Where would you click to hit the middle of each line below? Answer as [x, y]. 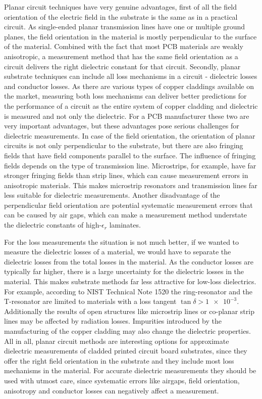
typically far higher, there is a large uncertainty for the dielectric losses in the [124, 271]
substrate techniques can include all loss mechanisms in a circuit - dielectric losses [131, 76]
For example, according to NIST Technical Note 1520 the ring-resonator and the [128, 291]
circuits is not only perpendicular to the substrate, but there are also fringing [124, 145]
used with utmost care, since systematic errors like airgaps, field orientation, [122, 380]
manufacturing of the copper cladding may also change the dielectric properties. [127, 331]
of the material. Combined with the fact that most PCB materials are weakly [124, 46]
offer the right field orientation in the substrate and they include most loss [119, 360]
